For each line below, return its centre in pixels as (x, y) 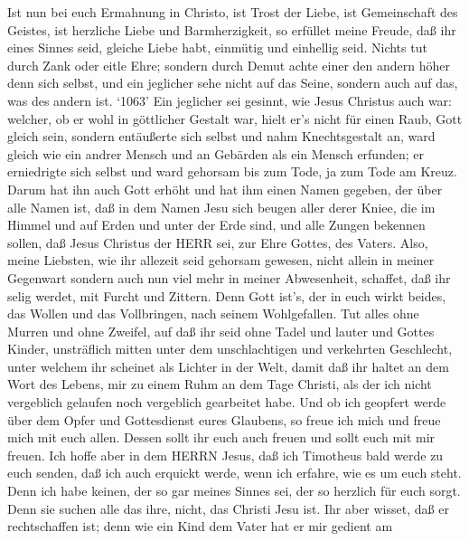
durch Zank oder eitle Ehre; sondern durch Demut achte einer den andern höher (229, 65)
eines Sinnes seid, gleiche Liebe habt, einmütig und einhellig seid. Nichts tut (217, 47)
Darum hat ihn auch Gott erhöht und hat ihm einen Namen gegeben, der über (225, 189)
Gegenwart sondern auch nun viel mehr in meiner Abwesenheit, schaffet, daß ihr (229, 277)
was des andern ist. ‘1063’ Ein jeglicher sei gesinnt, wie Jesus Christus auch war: (230, 100)
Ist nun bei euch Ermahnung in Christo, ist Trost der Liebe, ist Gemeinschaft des (233, 12)
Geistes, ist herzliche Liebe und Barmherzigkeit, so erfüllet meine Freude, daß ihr (232, 29)
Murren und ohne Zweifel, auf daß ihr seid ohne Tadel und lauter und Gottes (221, 331)
